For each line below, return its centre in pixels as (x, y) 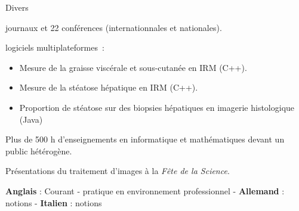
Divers (17, 7)
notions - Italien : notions (54, 202)
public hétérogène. (39, 151)
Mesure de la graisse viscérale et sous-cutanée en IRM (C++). (133, 67)
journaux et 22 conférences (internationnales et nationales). (114, 27)
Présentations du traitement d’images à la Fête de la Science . (118, 171)
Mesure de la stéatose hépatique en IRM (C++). (109, 87)
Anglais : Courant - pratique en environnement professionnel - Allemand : (145, 190)
